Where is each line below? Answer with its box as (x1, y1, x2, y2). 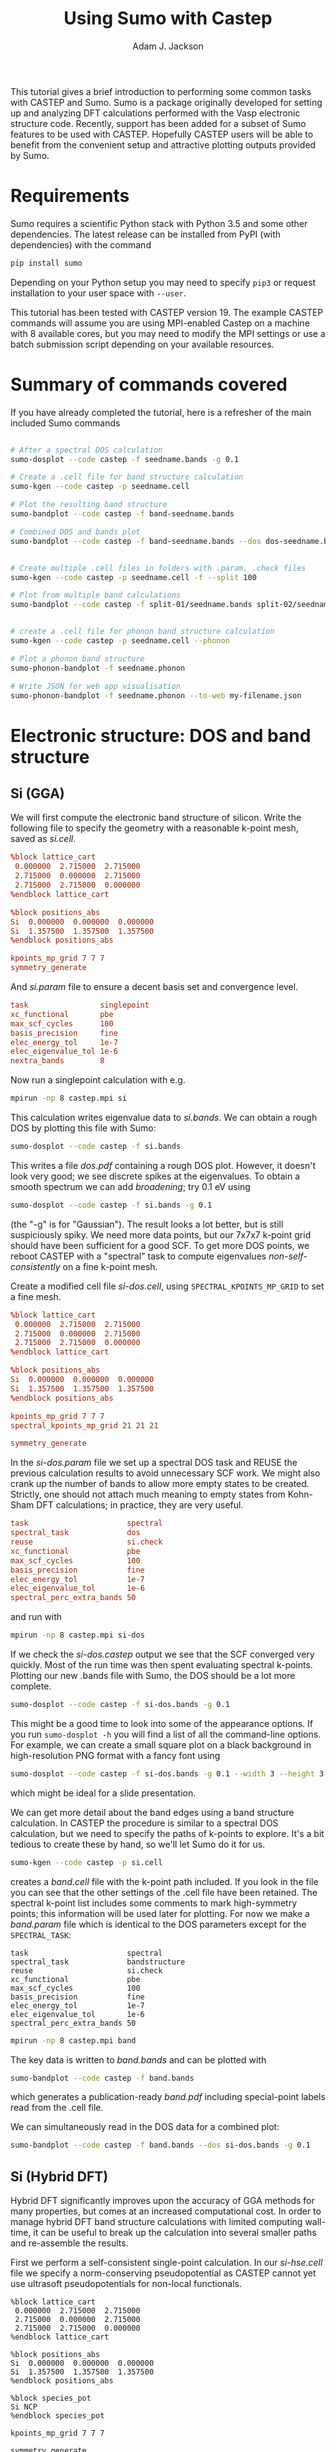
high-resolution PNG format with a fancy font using (10, 1749, 221, 1761)
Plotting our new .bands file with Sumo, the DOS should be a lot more (10, 1670, 296, 1682)
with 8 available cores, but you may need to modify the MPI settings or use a (10, 327, 326, 339)
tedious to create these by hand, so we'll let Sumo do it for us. (10, 1838, 266, 1850)
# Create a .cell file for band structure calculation (10, 472, 244, 482)
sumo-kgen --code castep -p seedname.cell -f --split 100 (10, 572, 257, 582)
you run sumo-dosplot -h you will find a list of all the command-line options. (10, 1728, 322, 1740)
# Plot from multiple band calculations (10, 590, 182, 601)
